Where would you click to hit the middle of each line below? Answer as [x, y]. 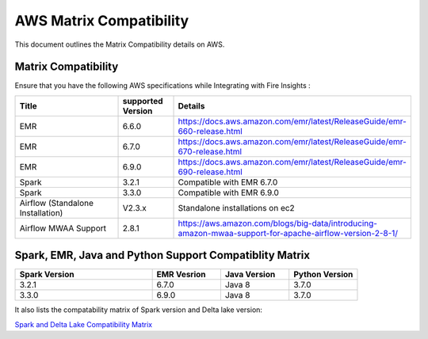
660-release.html [210, 131]
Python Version [323, 275]
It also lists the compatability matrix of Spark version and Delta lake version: [139, 310]
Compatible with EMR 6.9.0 [228, 192]
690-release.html [210, 172]
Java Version [250, 275]
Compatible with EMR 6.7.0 [228, 182]
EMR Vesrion [181, 275]
